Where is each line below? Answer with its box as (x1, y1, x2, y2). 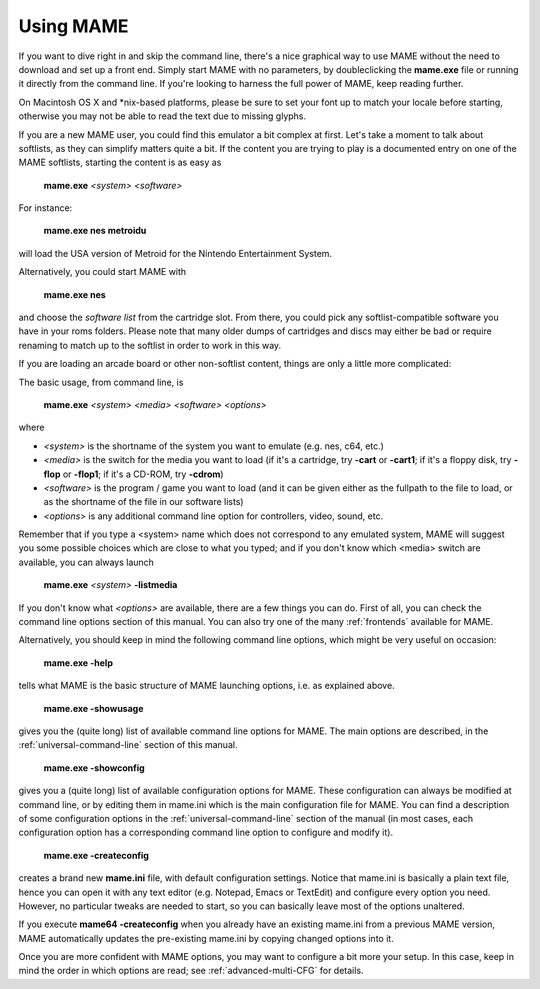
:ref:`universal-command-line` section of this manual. (18, 739, 238, 751)
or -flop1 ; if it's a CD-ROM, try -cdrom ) (62, 468, 224, 480)
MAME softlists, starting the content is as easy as (18, 156, 222, 169)
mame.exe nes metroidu (43, 225, 147, 237)
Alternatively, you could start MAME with (18, 266, 187, 278)
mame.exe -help (43, 656, 114, 669)
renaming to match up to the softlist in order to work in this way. (18, 339, 282, 351)
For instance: (18, 202, 73, 214)
